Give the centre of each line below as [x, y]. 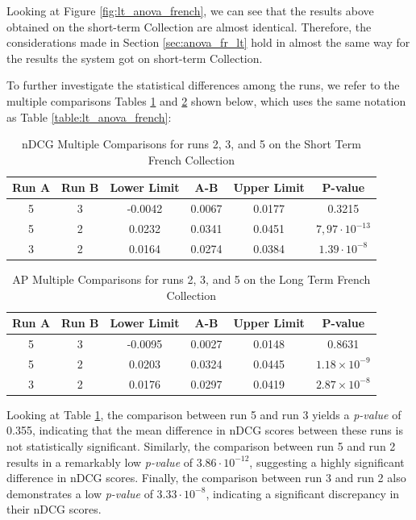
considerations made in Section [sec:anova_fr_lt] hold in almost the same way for [208, 42]
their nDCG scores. [54, 509]
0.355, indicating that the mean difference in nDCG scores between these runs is [205, 430]
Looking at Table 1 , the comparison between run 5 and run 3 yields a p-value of [204, 414]
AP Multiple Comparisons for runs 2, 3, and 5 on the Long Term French [191, 279]
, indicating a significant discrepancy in [303, 493]
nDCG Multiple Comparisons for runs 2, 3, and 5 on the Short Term [191, 144]
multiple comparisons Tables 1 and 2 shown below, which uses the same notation [206, 100]
